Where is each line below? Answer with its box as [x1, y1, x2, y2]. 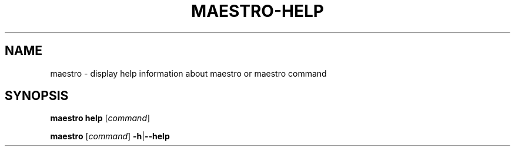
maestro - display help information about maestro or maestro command [50, 68, 327, 78]
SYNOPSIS [5, 88, 69, 104]
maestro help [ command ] [50, 113, 151, 123]
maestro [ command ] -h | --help [50, 131, 170, 142]
